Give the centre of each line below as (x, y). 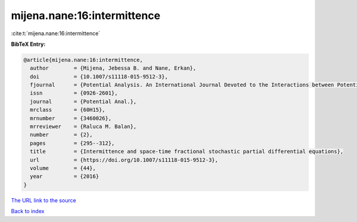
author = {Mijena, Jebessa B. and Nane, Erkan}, (113, 68)
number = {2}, (62, 135)
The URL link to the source (44, 200)
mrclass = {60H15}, (68, 110)
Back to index (28, 211)
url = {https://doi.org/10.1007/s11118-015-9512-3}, (124, 160)
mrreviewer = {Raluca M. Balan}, (83, 127)
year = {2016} (65, 176)
